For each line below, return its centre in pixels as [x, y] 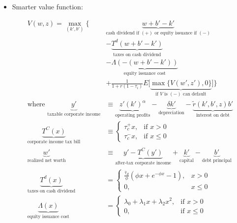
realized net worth [46, 161]
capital [187, 161]
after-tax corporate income [143, 163]
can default [195, 94]
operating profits [133, 115]
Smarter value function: [47, 6]
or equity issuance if [176, 33]
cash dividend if [123, 33]
